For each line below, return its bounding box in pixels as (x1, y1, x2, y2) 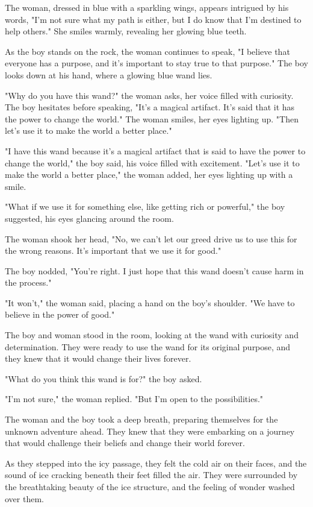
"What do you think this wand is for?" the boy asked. (5, 372, 202, 385)
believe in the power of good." (5, 308, 115, 321)
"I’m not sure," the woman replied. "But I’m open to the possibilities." (5, 392, 264, 405)
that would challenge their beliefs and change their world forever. (5, 436, 245, 449)
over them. (5, 492, 44, 505)
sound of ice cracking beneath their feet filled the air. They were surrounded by (5, 468, 298, 481)
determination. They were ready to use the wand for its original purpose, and (5, 340, 291, 353)
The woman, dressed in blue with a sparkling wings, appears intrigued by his (5, 1, 289, 13)
